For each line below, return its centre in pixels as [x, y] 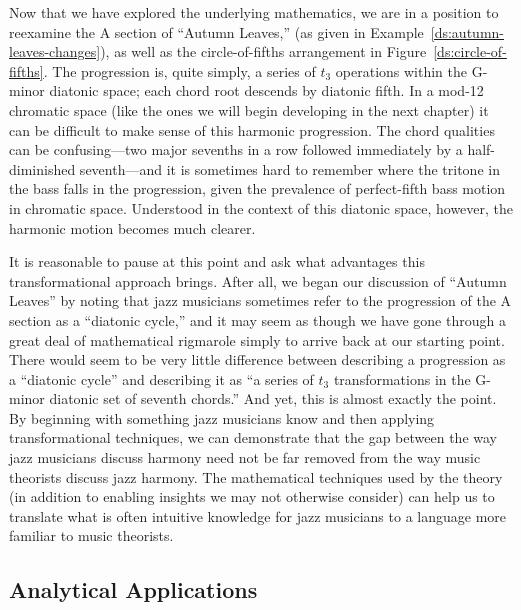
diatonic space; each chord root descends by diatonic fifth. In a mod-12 [266, 90]
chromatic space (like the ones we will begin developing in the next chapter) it [249, 109]
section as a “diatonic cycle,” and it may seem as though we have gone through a [257, 319]
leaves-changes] [55, 51]
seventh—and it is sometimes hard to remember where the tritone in [289, 168]
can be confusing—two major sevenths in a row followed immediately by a [236, 149]
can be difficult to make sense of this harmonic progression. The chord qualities [252, 129]
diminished [42, 168]
